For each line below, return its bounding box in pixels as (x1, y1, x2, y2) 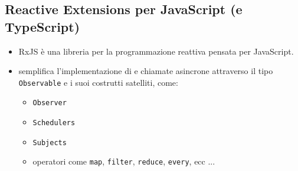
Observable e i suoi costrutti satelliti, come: (18, 76, 178, 88)
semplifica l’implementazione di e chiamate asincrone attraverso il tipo (18, 65, 273, 77)
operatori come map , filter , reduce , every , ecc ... (32, 155, 215, 167)
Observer (32, 99, 67, 108)
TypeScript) (5, 17, 80, 35)
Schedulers (32, 119, 76, 128)
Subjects (32, 138, 67, 147)
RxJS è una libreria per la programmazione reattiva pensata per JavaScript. (18, 45, 294, 57)
